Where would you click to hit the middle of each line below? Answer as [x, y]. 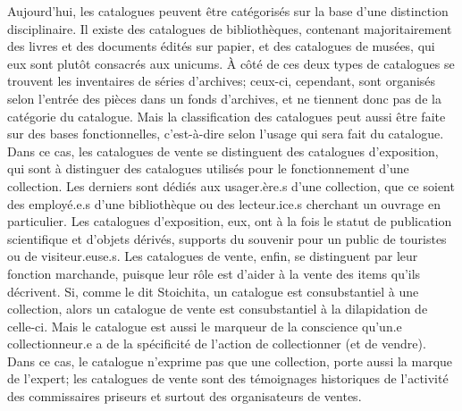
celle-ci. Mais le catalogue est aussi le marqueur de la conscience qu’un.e [205, 326]
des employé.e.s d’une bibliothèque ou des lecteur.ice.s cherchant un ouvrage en [224, 203]
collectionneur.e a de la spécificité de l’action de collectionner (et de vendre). [217, 344]
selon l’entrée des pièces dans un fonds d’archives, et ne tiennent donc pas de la [224, 98]
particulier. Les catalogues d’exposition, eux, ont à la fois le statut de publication [230, 221]
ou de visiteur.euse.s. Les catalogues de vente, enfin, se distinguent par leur [213, 256]
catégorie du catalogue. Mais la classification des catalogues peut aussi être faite [227, 116]
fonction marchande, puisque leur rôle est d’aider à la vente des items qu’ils [214, 273]
